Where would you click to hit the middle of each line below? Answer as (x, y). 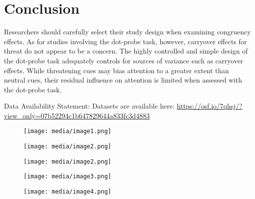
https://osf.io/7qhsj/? (210, 106)
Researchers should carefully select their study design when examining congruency (127, 32)
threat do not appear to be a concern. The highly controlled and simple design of (126, 51)
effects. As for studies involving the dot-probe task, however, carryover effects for (126, 41)
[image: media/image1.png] (67, 131)
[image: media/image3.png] (67, 177)
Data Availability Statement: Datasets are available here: (89, 106)
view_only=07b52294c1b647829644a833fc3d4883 (77, 115)
